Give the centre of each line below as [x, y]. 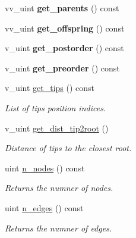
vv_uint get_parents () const [62, 8]
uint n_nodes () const [45, 167]
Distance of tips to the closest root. [68, 148]
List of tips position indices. [56, 107]
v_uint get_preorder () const [62, 68]
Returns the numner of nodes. [59, 188]
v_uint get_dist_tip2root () [57, 128]
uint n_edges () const [44, 207]
